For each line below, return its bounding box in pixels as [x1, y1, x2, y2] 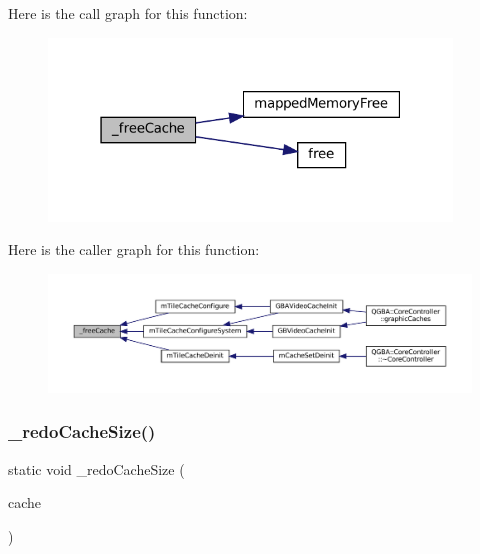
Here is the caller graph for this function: [8, 239, 260, 260]
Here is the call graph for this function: [8, 3, 248, 23]
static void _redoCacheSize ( [8, 458, 185, 479]
